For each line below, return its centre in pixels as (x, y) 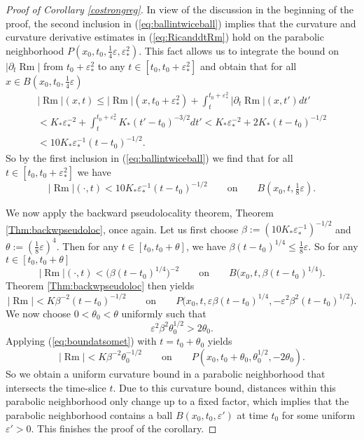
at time (252, 414)
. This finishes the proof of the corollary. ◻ (124, 428)
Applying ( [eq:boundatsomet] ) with (81, 341)
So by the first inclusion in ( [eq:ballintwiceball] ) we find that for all (149, 158)
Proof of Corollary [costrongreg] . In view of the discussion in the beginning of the (180, 9)
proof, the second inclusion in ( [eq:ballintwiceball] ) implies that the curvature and (181, 23)
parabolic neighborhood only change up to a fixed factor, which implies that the (177, 401)
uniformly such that (164, 313)
